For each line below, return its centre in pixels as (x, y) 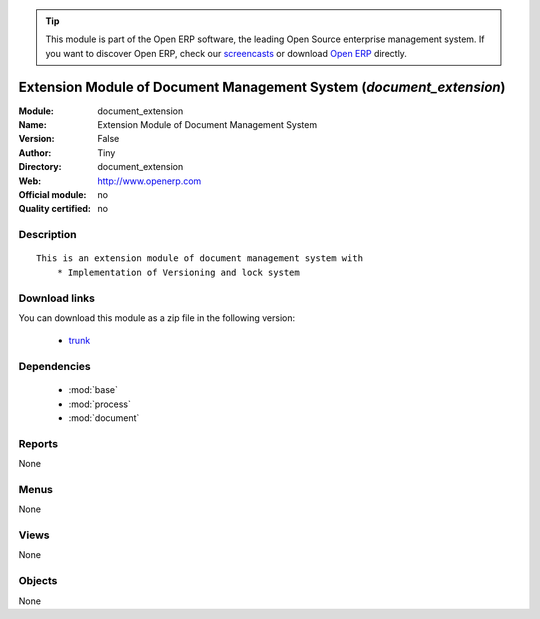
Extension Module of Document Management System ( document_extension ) (262, 86)
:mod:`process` (100, 404)
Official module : (52, 195)
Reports (38, 443)
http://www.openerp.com (149, 181)
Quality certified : (55, 209)
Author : (35, 152)
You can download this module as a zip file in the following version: (157, 317)
